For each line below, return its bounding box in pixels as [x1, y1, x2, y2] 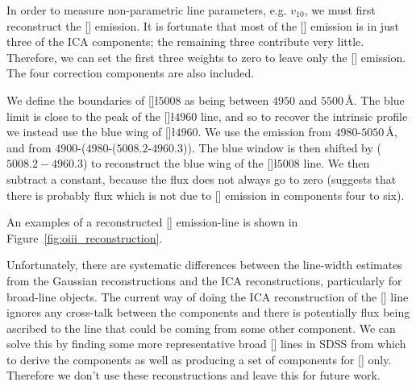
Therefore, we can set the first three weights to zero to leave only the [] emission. [6, 48, 406, 65]
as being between [185, 91, 269, 108]
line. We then [303, 155, 370, 172]
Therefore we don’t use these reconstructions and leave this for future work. [6, 367, 381, 384]
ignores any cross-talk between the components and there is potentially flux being [6, 304, 410, 321]
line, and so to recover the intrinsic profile [200, 107, 408, 124]
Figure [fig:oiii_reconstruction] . [6, 229, 163, 246]
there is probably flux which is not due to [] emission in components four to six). [6, 186, 405, 203]
